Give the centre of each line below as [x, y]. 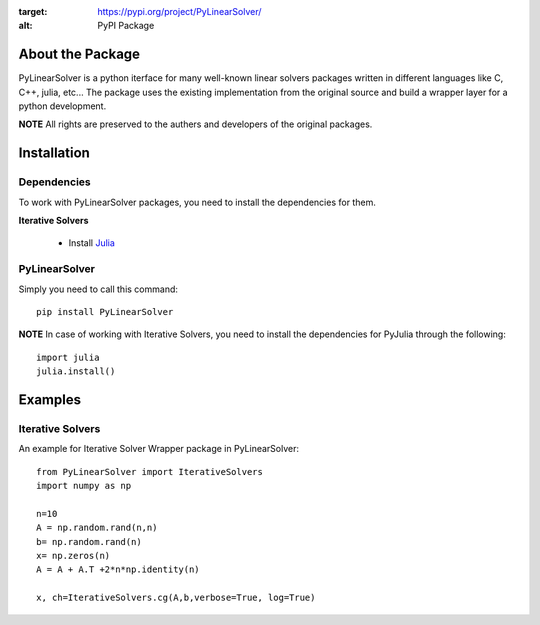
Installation [54, 153]
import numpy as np [84, 486]
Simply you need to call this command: [98, 289]
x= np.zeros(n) [73, 555]
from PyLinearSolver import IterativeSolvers [150, 471]
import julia [68, 357]
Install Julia [91, 243]
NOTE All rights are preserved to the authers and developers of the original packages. [195, 124]
